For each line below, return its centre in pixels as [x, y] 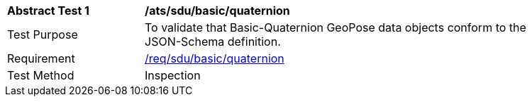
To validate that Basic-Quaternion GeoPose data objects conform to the [336, 27]
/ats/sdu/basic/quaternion [217, 11]
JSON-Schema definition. [213, 42]
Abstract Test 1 [48, 11]
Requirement [41, 58]
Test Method [41, 75]
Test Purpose [43, 34]
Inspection [173, 75]
